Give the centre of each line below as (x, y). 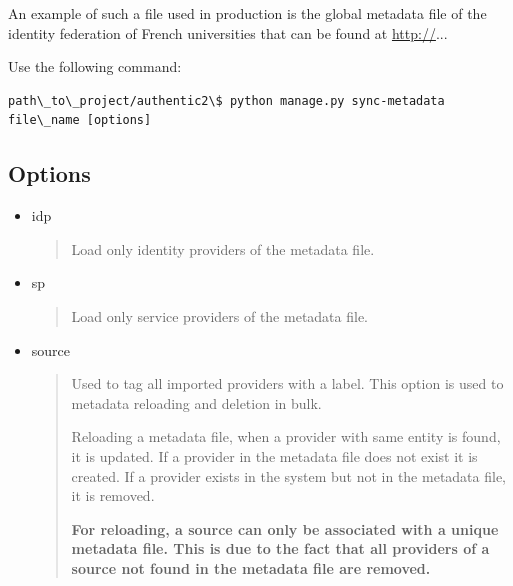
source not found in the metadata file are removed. (251, 567)
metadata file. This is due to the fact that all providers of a (280, 548)
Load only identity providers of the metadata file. (223, 248)
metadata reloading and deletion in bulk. (196, 402)
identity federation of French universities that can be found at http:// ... (228, 32)
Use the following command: (95, 66)
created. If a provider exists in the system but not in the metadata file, (288, 475)
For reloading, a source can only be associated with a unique (285, 528)
